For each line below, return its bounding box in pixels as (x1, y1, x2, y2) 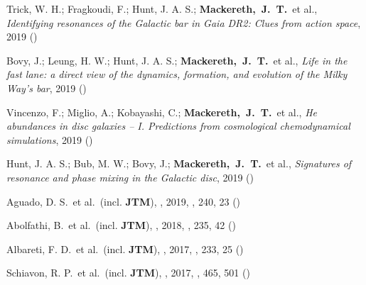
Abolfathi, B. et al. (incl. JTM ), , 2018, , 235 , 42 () (6, 218, 236, 233)
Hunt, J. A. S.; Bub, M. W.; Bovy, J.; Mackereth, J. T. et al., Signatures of (6, 156, 352, 171)
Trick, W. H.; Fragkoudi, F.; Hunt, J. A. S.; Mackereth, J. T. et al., (6, 1, 318, 16)
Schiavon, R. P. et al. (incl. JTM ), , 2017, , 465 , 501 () (6, 265, 250, 280)
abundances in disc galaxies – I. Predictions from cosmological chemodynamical (6, 118, 350, 133)
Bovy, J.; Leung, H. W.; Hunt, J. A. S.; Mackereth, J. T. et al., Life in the (6, 52, 348, 67)
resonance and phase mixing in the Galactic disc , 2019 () (6, 169, 254, 184)
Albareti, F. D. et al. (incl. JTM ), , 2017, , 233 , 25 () (6, 241, 244, 256)
